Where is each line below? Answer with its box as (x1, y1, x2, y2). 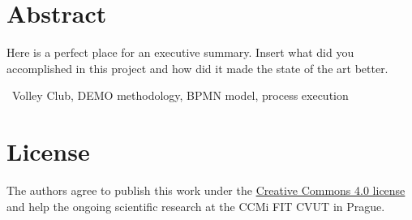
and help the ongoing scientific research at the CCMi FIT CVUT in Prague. (6, 197, 385, 214)
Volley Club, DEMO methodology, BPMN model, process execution (11, 87, 349, 104)
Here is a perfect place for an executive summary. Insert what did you (6, 44, 354, 61)
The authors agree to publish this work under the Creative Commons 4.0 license (6, 182, 406, 199)
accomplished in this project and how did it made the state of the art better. (6, 59, 388, 76)
